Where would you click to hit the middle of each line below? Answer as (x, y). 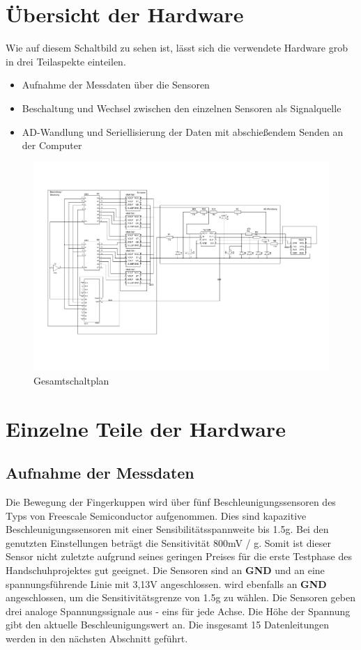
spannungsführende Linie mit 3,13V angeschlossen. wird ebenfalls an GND (166, 583)
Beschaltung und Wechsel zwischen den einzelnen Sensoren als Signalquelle (182, 108)
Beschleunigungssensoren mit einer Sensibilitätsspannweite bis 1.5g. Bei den (167, 529)
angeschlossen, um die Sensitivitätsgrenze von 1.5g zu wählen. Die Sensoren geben (180, 597)
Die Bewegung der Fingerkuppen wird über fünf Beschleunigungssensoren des (171, 502)
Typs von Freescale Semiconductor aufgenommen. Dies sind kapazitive (156, 515)
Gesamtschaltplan (71, 380)
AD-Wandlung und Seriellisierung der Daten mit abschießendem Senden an (183, 131)
